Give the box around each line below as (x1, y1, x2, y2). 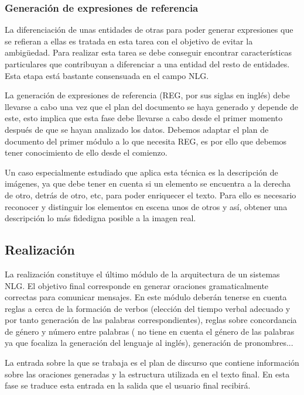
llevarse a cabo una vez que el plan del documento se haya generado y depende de (5, 100, 299, 112)
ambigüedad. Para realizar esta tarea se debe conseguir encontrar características (5, 46, 292, 59)
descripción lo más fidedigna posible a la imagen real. (5, 212, 196, 224)
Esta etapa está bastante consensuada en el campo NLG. (5, 69, 209, 81)
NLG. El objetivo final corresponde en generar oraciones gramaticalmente (5, 279, 269, 291)
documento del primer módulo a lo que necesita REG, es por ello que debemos (5, 135, 287, 147)
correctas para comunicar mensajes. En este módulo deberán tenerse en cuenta (5, 291, 287, 303)
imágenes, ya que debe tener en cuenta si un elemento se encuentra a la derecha (5, 177, 291, 190)
